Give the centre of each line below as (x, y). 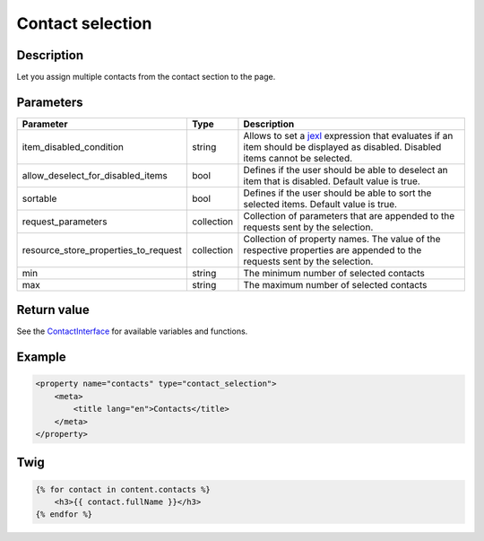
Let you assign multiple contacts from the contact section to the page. (146, 77)
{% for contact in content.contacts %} (123, 489)
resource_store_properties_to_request (102, 249)
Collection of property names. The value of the (342, 239)
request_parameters (65, 222)
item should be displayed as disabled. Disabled (342, 146)
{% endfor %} (64, 515)
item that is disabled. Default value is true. (332, 181)
